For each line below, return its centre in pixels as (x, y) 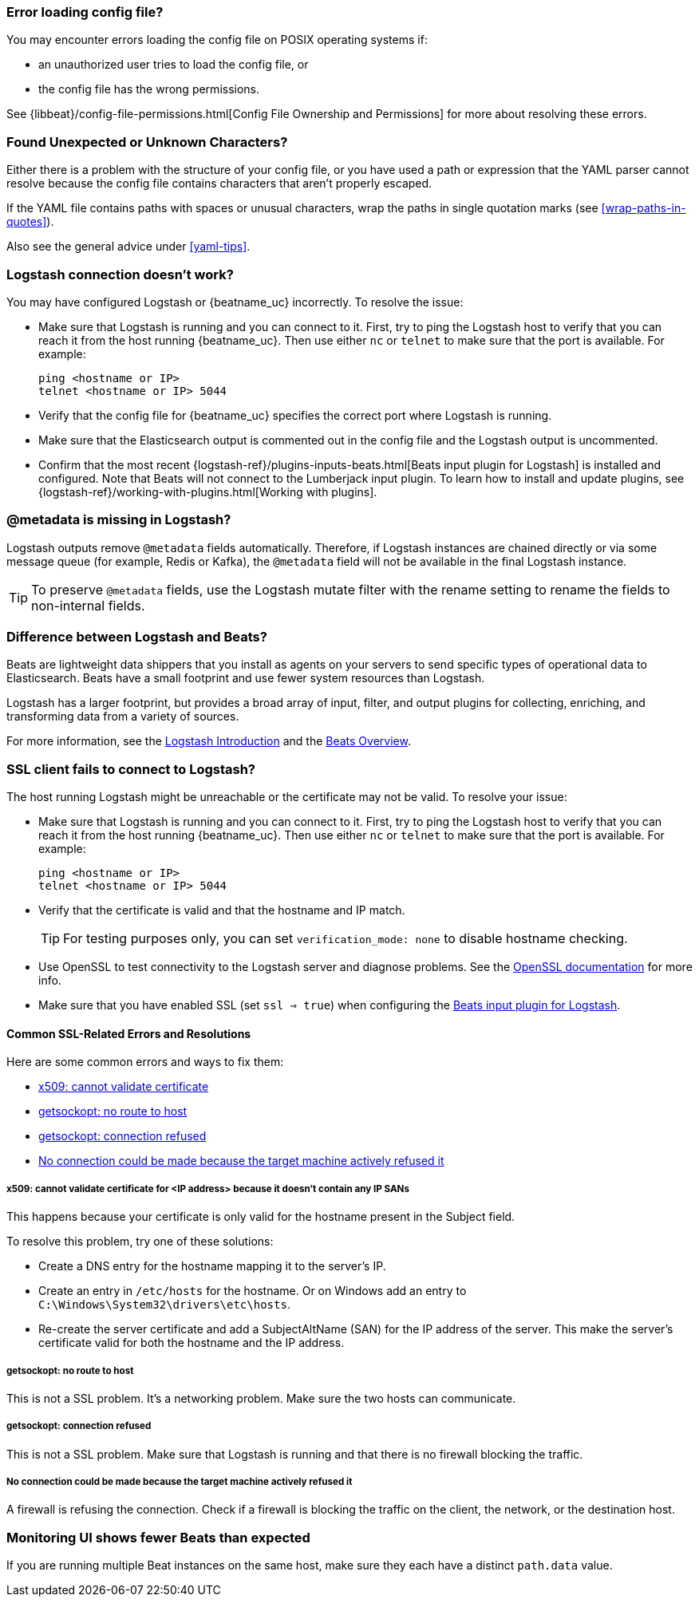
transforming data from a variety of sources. (123, 717)
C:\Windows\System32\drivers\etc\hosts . (164, 1305)
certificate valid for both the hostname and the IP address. (192, 1343)
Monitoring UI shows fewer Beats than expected (158, 1537)
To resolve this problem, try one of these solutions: (140, 1242)
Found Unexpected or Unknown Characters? (147, 142)
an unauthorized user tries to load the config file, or (174, 65)
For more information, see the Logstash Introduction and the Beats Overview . (209, 741)
